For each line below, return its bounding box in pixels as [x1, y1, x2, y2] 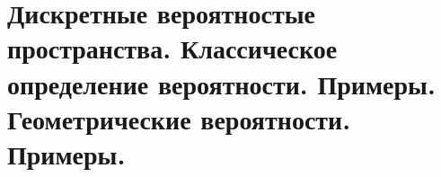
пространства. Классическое [7, 30, 338, 66]
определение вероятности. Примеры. [7, 65, 436, 102]
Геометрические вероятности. [7, 100, 351, 137]
